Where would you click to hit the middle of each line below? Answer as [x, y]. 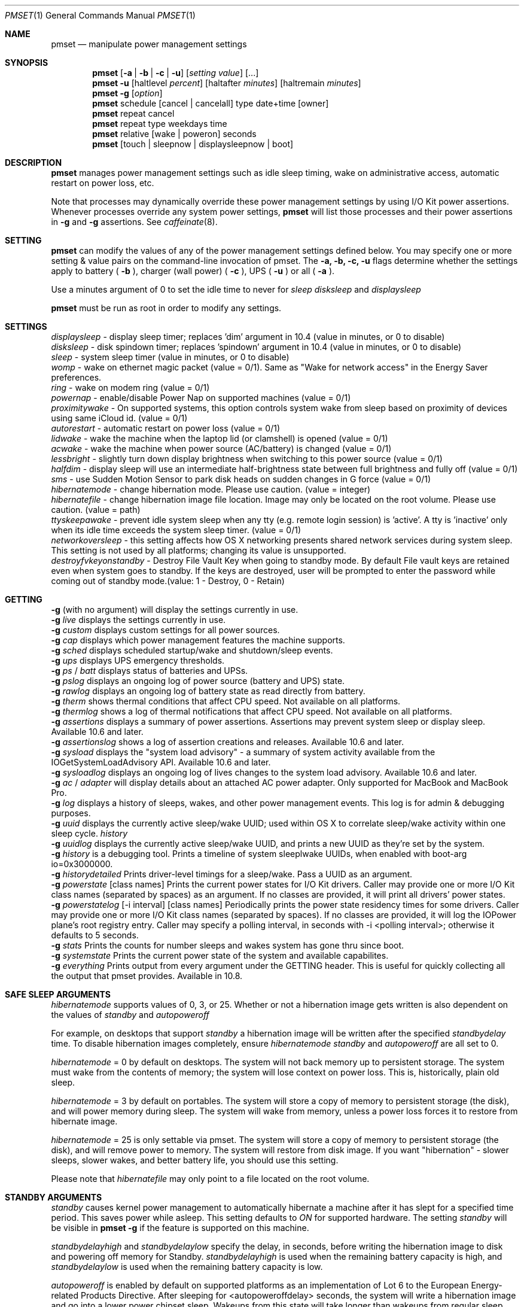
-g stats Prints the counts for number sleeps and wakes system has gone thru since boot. [228, 945]
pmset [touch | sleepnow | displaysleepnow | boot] [193, 144]
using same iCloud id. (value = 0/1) [119, 418]
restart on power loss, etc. [103, 183]
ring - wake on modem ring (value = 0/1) [130, 387]
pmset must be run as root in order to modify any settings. [166, 308]
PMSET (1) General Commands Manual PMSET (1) [100, 15]
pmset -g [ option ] [127, 93]
